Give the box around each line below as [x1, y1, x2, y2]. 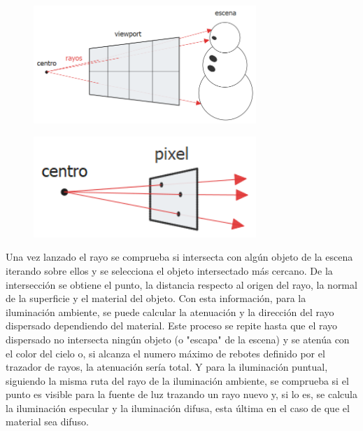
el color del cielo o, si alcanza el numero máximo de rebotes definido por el [6, 346, 325, 360]
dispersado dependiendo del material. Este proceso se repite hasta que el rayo [6, 318, 338, 333]
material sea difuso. [6, 414, 89, 429]
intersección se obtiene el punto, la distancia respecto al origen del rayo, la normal [6, 277, 357, 292]
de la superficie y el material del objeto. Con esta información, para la [6, 291, 306, 306]
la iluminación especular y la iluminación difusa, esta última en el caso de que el [6, 400, 350, 415]
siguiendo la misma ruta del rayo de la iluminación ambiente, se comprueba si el [6, 373, 349, 388]
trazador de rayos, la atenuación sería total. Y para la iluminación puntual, [6, 360, 328, 374]
